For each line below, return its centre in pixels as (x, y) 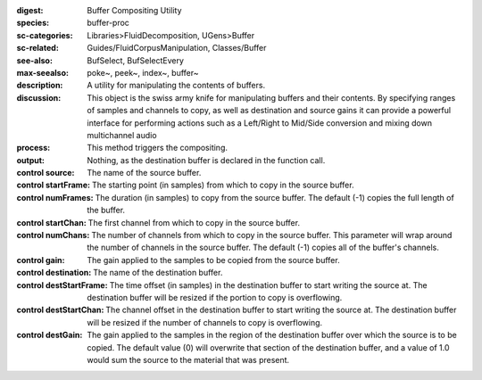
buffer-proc (108, 23)
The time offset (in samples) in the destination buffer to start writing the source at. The (268, 285)
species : (33, 23)
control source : (46, 173)
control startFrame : (54, 185)
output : (30, 160)
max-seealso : (42, 72)
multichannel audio (122, 135)
